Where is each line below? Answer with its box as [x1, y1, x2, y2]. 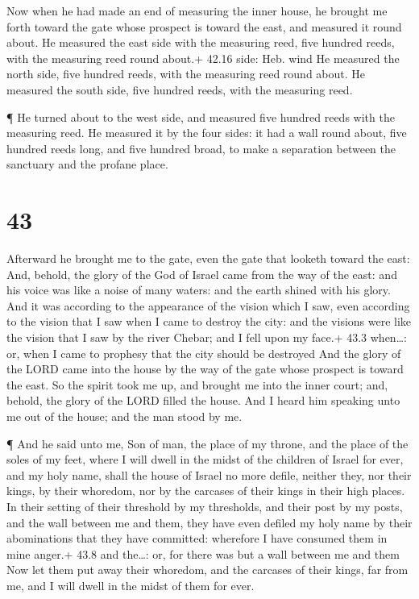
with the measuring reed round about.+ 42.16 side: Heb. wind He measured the [6, 49, 400, 66]
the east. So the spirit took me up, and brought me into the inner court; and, [6, 376, 388, 393]
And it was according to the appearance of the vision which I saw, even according [6, 297, 410, 314]
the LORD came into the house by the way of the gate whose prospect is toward [6, 360, 404, 377]
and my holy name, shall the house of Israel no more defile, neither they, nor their [6, 466, 412, 483]
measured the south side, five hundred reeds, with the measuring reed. [6, 81, 353, 98]
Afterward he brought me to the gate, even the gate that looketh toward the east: [6, 250, 410, 267]
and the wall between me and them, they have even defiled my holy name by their [6, 514, 413, 530]
